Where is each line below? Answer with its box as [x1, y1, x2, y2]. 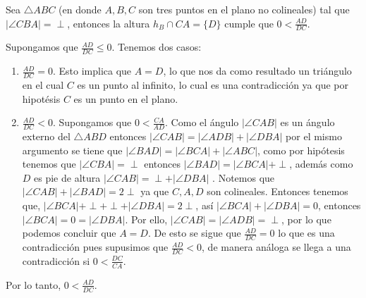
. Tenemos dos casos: [111, 39, 202, 54]
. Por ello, [125, 211, 168, 226]
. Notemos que [212, 170, 275, 185]
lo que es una [278, 225, 335, 240]
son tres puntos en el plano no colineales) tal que [138, 2, 350, 16]
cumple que [224, 15, 274, 30]
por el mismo [286, 129, 342, 144]
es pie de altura [34, 170, 101, 185]
